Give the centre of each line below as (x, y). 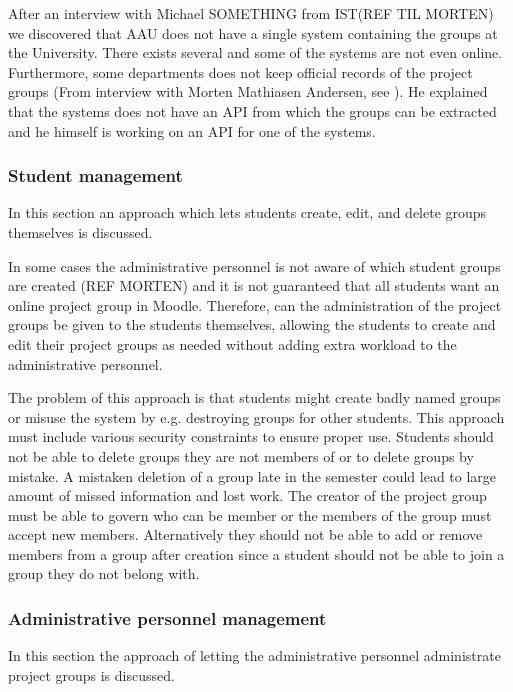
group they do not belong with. (104, 573)
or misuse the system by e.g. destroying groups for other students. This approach (256, 416)
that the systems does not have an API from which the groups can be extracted (252, 110)
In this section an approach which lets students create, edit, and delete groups (247, 212)
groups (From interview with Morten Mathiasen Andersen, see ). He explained (248, 91)
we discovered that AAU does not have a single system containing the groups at (253, 32)
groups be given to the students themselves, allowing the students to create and (252, 324)
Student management (95, 175)
